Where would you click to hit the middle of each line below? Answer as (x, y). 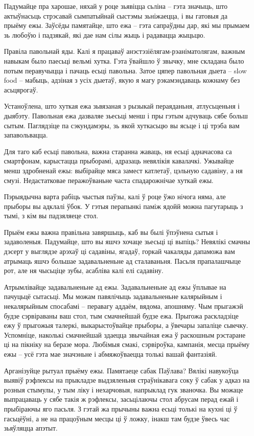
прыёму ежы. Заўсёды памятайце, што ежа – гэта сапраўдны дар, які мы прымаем (127, 25)
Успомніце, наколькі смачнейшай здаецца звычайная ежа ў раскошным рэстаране (125, 334)
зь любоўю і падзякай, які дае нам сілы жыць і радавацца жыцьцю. (105, 34)
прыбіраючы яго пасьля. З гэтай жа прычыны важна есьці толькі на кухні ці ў (121, 408)
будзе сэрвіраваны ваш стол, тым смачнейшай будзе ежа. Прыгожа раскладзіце (121, 315)
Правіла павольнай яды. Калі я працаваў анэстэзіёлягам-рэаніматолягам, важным (125, 51)
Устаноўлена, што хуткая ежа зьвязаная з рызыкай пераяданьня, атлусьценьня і (122, 106)
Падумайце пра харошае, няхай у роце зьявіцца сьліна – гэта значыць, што (116, 6)
